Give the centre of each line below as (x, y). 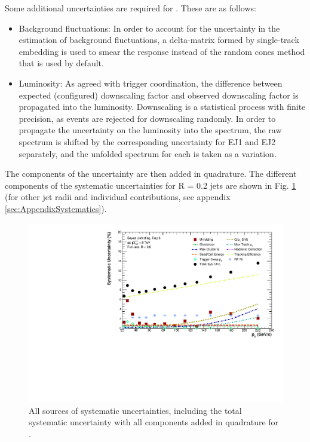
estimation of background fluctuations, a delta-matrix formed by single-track (159, 40)
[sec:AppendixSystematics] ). (56, 208)
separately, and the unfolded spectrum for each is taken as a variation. (148, 153)
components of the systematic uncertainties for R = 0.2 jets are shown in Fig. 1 (151, 185)
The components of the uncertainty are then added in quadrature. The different (151, 174)
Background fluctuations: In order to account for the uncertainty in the (149, 28)
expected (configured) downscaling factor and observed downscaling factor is (159, 95)
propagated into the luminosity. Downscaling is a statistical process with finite (162, 107)
